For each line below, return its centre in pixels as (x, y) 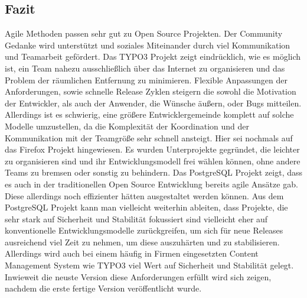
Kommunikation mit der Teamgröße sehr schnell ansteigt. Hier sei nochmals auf (149, 137)
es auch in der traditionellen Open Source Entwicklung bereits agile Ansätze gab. (151, 184)
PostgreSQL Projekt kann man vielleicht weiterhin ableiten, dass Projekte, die (146, 207)
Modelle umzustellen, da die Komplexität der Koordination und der (127, 126)
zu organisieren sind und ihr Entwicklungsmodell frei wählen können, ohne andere (153, 161)
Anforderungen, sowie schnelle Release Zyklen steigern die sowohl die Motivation (151, 91)
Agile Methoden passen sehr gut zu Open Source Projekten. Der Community (144, 33)
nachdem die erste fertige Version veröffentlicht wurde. (103, 288)
